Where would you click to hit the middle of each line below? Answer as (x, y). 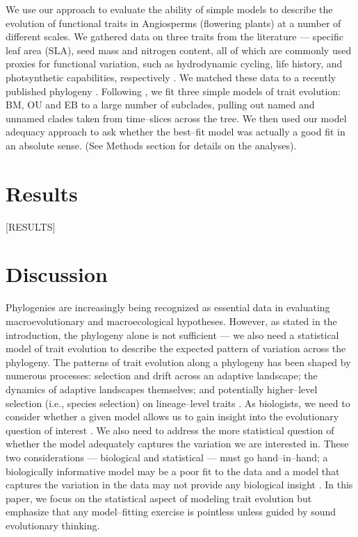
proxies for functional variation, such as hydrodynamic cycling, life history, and (174, 64)
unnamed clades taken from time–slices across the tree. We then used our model (176, 118)
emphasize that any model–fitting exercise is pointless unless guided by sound (171, 512)
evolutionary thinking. (53, 525)
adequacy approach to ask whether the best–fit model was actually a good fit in (176, 132)
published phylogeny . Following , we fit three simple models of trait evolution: (173, 91)
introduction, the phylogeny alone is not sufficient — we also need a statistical (172, 334)
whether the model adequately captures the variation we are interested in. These (177, 444)
